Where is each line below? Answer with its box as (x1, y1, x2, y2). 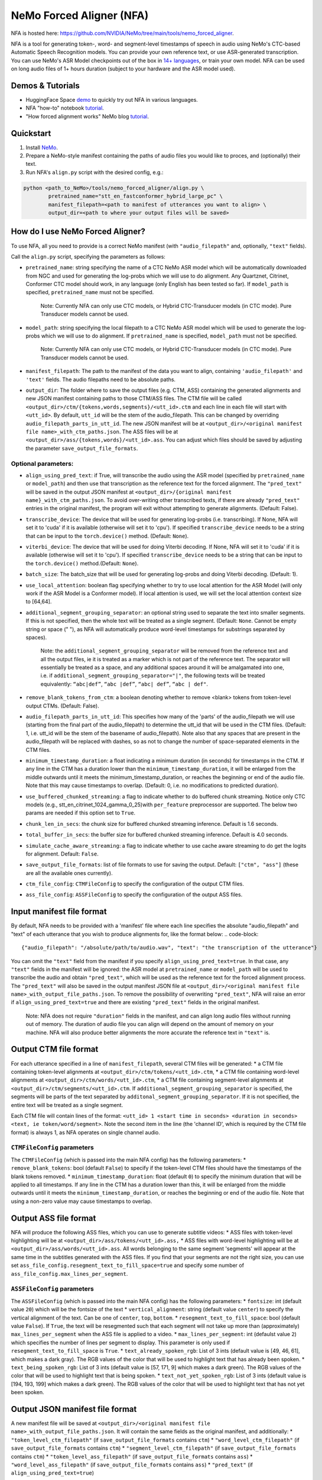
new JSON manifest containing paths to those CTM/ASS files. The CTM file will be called (25, 395, 242, 402)
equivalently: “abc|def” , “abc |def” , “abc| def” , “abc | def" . (40, 680, 208, 687)
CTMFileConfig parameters (11, 1143, 94, 1151)
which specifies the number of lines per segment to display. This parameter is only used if (11, 1339, 230, 1346)
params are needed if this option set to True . (25, 809, 136, 816)
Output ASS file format (11, 1213, 96, 1223)
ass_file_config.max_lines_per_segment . (11, 1270, 128, 1277)
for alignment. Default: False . (25, 850, 99, 857)
